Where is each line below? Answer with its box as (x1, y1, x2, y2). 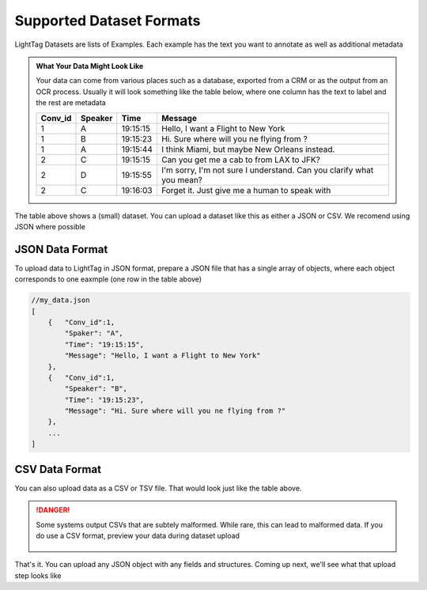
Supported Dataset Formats (14, 12, 201, 29)
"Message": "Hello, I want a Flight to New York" (64, 351, 261, 360)
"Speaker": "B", (64, 384, 128, 393)
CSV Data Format (14, 463, 102, 476)
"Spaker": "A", (64, 329, 124, 338)
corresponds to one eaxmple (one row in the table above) (14, 274, 202, 284)
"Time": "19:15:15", (64, 340, 145, 349)
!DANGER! (36, 505, 70, 515)
